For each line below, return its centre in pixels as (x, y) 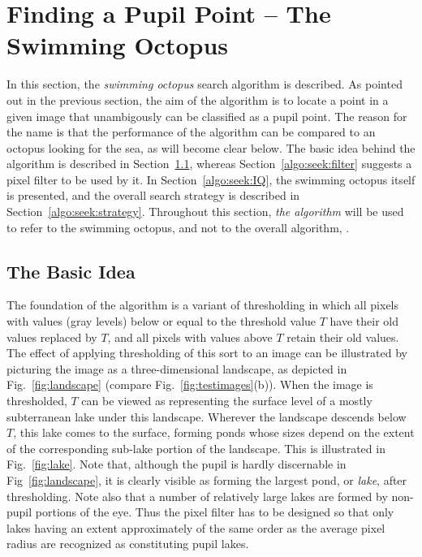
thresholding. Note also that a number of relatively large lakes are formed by (197, 496)
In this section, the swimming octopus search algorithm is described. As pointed (205, 84)
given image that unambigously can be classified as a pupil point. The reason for (207, 116)
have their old (364, 321)
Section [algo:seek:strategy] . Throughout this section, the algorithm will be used (205, 212)
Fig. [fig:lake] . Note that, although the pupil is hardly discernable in (177, 464)
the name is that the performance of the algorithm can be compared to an (191, 132)
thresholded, (37, 401)
